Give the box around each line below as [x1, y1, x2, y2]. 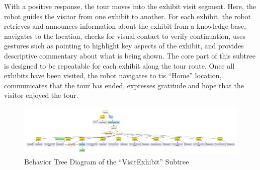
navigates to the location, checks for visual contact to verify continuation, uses [4, 30, 245, 41]
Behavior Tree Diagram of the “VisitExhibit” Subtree [24, 156, 189, 166]
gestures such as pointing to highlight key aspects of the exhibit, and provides [4, 40, 244, 51]
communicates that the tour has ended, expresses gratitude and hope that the [4, 80, 244, 90]
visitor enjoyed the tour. [4, 90, 78, 100]
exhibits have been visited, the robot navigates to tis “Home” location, [4, 70, 222, 81]
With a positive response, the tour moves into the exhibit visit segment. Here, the [4, 1, 256, 11]
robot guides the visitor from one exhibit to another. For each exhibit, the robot [4, 11, 251, 21]
